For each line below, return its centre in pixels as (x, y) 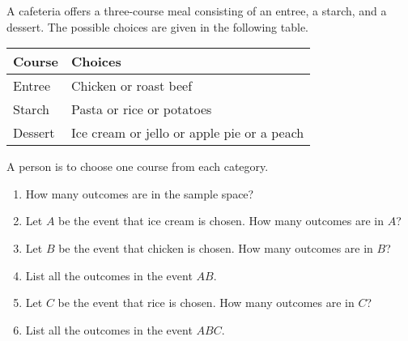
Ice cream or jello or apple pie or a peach (188, 133)
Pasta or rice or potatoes (142, 109)
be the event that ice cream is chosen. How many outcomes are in (221, 221)
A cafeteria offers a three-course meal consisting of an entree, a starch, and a (197, 11)
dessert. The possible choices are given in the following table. (157, 26)
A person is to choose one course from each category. (138, 166)
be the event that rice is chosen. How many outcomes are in (206, 303)
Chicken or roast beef (132, 86)
